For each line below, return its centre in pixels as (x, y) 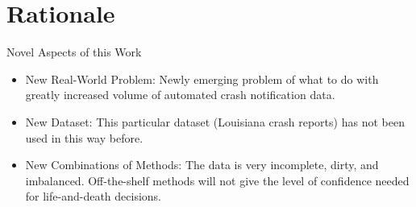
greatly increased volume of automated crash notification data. (180, 95)
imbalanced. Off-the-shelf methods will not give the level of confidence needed (217, 180)
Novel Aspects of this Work (74, 52)
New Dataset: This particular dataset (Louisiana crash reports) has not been (215, 121)
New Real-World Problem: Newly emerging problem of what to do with (202, 79)
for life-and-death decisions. (94, 196)
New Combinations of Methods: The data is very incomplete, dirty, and (202, 165)
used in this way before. (84, 137)
